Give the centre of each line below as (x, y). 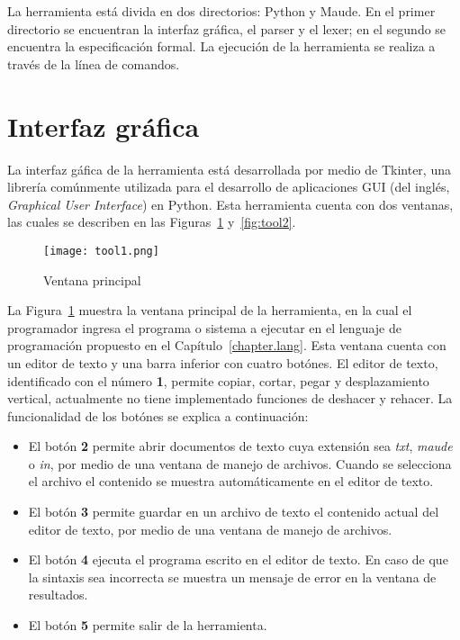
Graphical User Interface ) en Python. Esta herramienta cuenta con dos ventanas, (230, 204)
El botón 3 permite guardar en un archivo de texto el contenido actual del (234, 512)
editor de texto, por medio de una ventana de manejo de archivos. (210, 529)
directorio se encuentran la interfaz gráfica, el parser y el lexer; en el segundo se (227, 28)
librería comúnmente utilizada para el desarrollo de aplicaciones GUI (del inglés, (229, 187)
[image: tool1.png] (101, 251)
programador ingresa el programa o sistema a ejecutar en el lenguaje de (204, 327)
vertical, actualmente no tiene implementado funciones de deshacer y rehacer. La (230, 398)
